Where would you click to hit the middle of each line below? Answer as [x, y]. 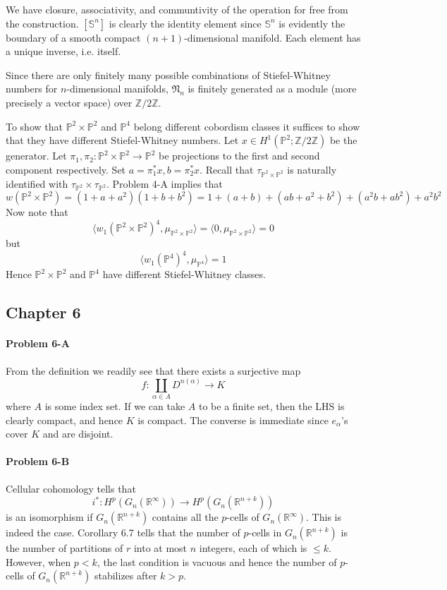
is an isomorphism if [49, 517]
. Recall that [227, 169]
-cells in [265, 532]
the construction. [42, 23]
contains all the [185, 517]
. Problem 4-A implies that [164, 183]
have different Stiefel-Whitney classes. [184, 274]
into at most [160, 548]
